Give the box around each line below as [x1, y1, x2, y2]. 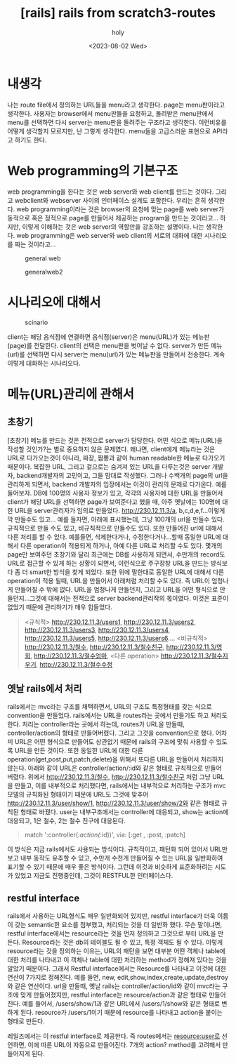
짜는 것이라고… [14, 240, 56, 248]
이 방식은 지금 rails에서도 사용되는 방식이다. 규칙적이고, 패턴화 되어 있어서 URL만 [7, 845, 228, 853]
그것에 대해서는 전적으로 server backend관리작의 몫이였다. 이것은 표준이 [29, 594, 229, 602]
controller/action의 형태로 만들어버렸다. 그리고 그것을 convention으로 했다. [7, 729, 214, 738]
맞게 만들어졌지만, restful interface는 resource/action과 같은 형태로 [20, 991, 207, 999]
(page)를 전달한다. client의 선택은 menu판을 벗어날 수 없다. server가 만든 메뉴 [7, 341, 223, 350]
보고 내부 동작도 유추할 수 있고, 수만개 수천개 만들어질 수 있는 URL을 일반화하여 [7, 854, 223, 863]
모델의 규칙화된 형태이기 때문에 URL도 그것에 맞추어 [7, 790, 149, 799]
